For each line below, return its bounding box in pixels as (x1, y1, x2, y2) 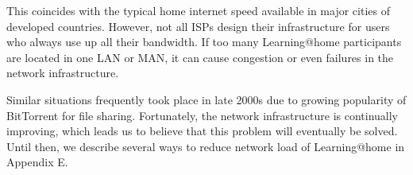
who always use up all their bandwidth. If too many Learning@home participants (6, 33, 402, 50)
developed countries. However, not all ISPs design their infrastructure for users (6, 17, 390, 34)
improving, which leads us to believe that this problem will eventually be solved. (6, 122, 398, 139)
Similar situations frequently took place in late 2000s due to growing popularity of (6, 91, 407, 107)
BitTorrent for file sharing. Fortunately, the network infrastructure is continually (6, 107, 398, 123)
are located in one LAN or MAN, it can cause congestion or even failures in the (6, 49, 394, 65)
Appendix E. (6, 154, 68, 170)
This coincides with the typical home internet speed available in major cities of (6, 2, 390, 18)
